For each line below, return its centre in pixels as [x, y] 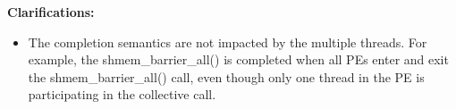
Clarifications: [51, 12]
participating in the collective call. [122, 94]
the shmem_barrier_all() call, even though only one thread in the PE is [226, 76]
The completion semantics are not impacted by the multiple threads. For [228, 42]
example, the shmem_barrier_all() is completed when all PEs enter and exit [238, 59]
